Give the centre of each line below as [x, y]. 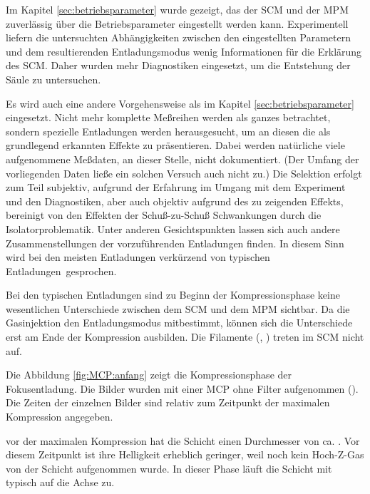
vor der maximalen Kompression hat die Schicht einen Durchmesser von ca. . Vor [183, 440]
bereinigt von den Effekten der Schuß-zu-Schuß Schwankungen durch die [164, 215]
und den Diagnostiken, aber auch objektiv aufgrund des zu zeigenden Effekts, [175, 201]
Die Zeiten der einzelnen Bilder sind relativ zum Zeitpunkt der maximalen [168, 402]
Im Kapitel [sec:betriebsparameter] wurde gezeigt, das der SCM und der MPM [177, 9]
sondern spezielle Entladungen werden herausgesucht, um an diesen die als [168, 131]
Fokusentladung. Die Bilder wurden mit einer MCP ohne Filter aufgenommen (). [182, 388]
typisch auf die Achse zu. [60, 482]
